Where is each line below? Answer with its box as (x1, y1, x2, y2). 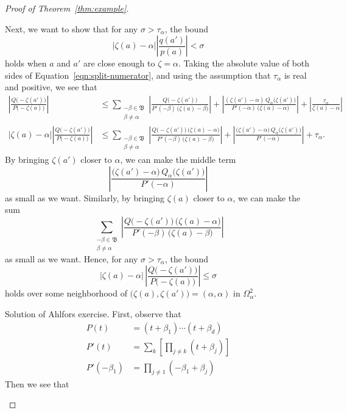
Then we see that (5, 377, 69, 390)
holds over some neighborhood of (5, 287, 127, 300)
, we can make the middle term (120, 153, 236, 166)
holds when (5, 57, 47, 70)
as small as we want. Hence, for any (5, 252, 138, 265)
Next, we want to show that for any (5, 22, 138, 35)
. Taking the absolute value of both (178, 57, 310, 70)
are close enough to (83, 57, 155, 70)
